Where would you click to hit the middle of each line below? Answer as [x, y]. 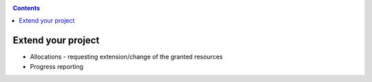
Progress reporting [57, 66]
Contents [27, 8]
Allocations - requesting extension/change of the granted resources [126, 57]
